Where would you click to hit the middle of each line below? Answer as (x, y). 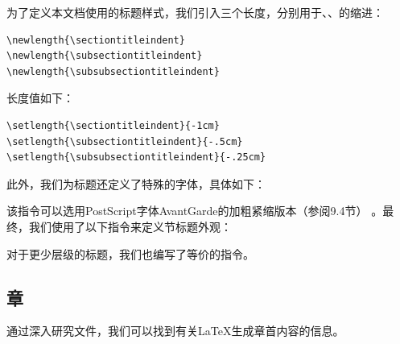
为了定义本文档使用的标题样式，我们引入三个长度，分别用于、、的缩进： (195, 12)
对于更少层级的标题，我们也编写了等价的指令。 (130, 253)
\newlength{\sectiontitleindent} (96, 40)
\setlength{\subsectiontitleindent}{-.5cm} (125, 141)
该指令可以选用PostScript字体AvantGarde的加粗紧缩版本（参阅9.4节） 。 (195, 211)
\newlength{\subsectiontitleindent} (105, 56)
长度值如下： (40, 98)
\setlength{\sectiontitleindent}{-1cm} (113, 125)
